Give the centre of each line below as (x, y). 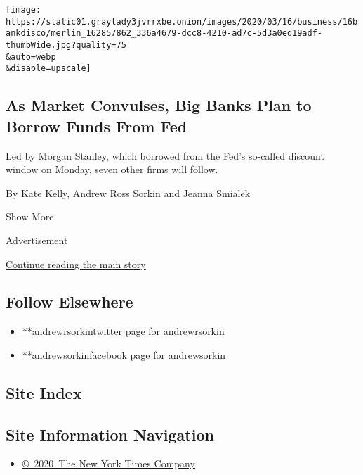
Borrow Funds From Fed (97, 126)
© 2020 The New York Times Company (108, 463)
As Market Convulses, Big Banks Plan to (159, 105)
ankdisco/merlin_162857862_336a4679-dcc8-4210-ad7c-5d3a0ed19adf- (164, 33)
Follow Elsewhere (70, 302)
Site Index (44, 392)
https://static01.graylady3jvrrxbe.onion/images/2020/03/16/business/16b (182, 21)
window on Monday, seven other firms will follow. (112, 169)
